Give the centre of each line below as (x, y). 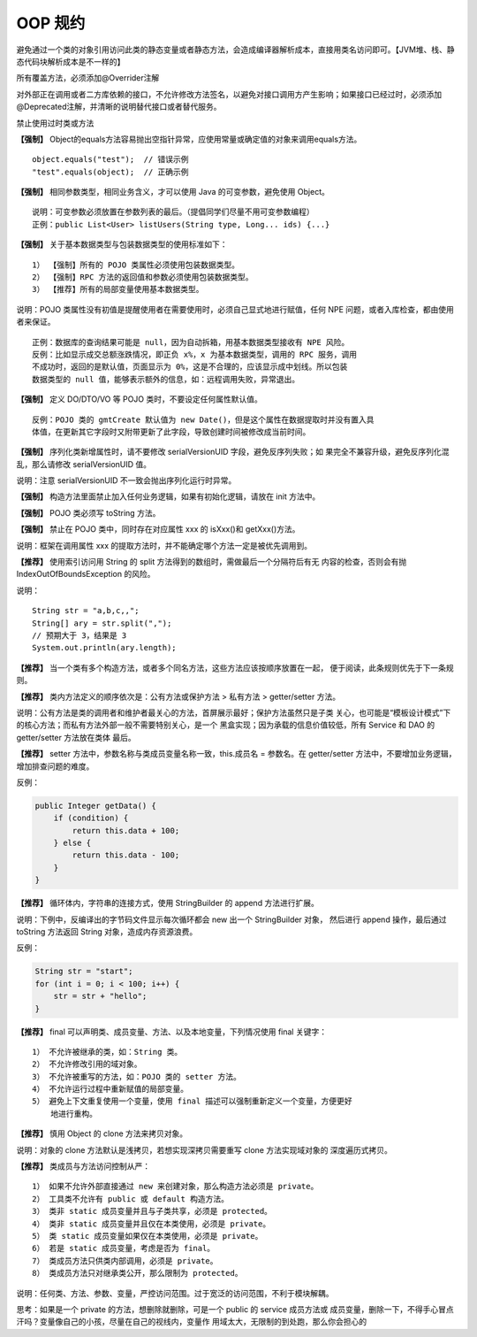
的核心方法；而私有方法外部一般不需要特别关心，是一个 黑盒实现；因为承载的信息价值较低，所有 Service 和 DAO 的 (226, 725)
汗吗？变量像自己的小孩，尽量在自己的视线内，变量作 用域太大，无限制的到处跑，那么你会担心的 (191, 1322)
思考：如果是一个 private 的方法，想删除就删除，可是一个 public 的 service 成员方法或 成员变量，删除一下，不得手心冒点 (235, 1309)
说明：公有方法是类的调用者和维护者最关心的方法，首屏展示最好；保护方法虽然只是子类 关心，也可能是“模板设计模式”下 (234, 712)
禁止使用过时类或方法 (55, 123)
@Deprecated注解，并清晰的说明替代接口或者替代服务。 (119, 107)
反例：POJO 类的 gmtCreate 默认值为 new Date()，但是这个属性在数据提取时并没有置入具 (203, 419)
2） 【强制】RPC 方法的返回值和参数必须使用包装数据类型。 (143, 277)
